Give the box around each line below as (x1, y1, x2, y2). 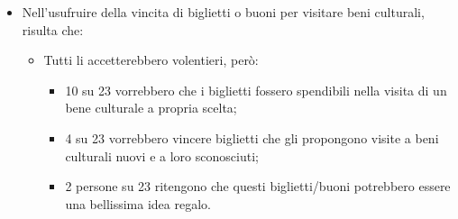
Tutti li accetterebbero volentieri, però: (43, 50, 259, 69)
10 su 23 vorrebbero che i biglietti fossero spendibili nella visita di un (65, 80, 447, 99)
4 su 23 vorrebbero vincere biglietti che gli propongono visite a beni (65, 128, 439, 147)
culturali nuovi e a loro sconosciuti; (65, 146, 259, 165)
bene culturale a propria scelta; (65, 98, 237, 117)
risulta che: (22, 20, 84, 39)
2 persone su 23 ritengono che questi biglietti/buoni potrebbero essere (65, 177, 451, 196)
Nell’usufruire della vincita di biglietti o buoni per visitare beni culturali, (22, 3, 425, 21)
